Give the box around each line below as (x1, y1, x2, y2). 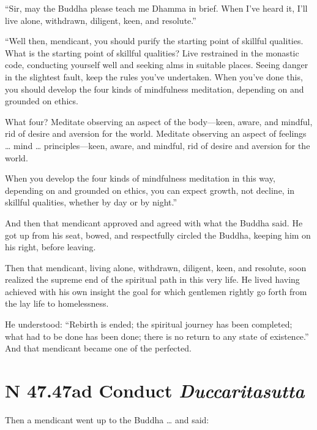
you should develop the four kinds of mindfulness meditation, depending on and (5, 82, 304, 95)
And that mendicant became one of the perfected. (5, 342, 192, 355)
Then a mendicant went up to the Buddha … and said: (5, 413, 209, 426)
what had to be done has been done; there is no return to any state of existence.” (5, 329, 309, 342)
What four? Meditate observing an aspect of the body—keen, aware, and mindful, (5, 115, 313, 128)
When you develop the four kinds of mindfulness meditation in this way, (5, 172, 275, 185)
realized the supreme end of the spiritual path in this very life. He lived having (5, 273, 300, 286)
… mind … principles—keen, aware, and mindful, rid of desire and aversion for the (5, 139, 310, 152)
